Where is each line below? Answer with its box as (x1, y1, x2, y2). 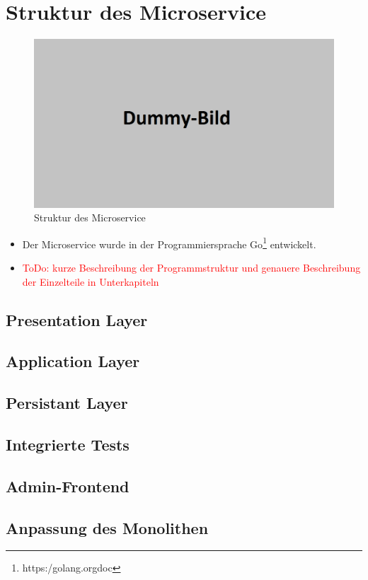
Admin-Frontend (6, 475, 130, 497)
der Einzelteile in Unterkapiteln (22, 274, 159, 289)
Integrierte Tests (6, 433, 130, 455)
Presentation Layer (6, 308, 148, 330)
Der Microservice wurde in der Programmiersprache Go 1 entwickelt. (22, 234, 316, 251)
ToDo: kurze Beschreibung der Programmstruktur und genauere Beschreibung (22, 260, 361, 275)
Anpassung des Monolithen (6, 516, 209, 538)
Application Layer (6, 350, 140, 372)
